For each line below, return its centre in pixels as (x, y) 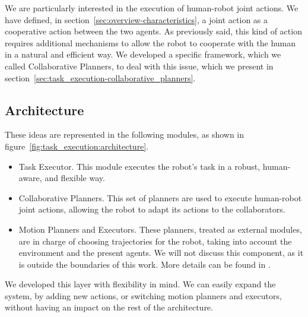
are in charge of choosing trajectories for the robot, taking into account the (155, 241)
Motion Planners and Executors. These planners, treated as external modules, (160, 229)
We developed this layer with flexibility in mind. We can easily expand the (140, 284)
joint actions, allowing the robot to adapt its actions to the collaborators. (152, 209)
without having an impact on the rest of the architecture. (109, 307)
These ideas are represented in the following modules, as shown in (125, 134)
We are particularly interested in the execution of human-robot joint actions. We (152, 8)
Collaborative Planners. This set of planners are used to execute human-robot (160, 197)
